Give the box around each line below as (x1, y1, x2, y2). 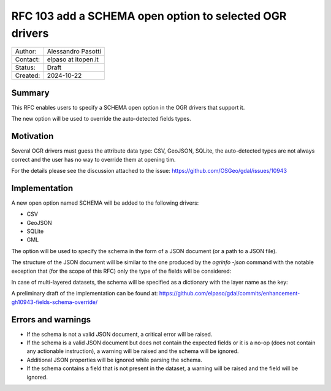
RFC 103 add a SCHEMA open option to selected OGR (11, 9, 287, 23)
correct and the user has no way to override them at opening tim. (11, 156, 176, 163)
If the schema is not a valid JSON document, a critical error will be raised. (26, 330, 213, 338)
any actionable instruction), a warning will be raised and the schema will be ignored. (26, 347, 239, 355)
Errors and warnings (11, 314, 91, 325)
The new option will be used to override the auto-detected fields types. (11, 115, 191, 123)
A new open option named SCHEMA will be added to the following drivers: (11, 199, 199, 207)
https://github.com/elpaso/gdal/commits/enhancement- (159, 290, 300, 297)
